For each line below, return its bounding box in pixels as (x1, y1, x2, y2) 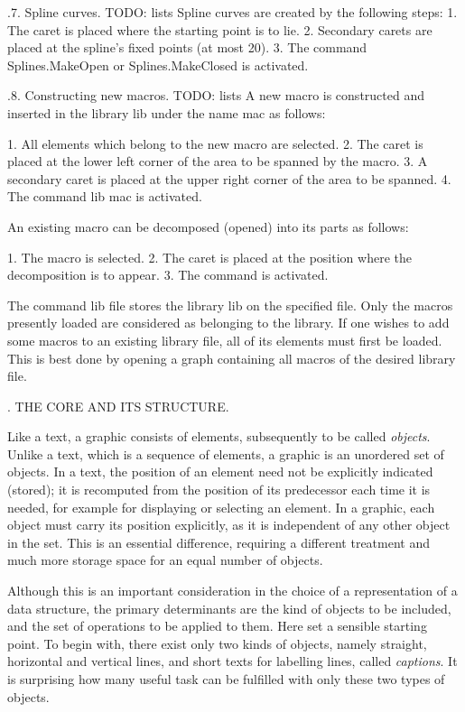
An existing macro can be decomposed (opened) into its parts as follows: (7, 217, 409, 236)
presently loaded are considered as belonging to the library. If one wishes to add (7, 313, 450, 332)
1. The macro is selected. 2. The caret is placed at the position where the (7, 247, 412, 266)
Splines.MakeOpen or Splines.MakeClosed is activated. (7, 55, 309, 74)
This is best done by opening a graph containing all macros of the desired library (7, 348, 456, 367)
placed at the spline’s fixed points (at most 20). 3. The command (7, 38, 367, 57)
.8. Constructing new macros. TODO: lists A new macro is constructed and (7, 86, 424, 105)
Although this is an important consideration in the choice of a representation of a (7, 581, 458, 600)
